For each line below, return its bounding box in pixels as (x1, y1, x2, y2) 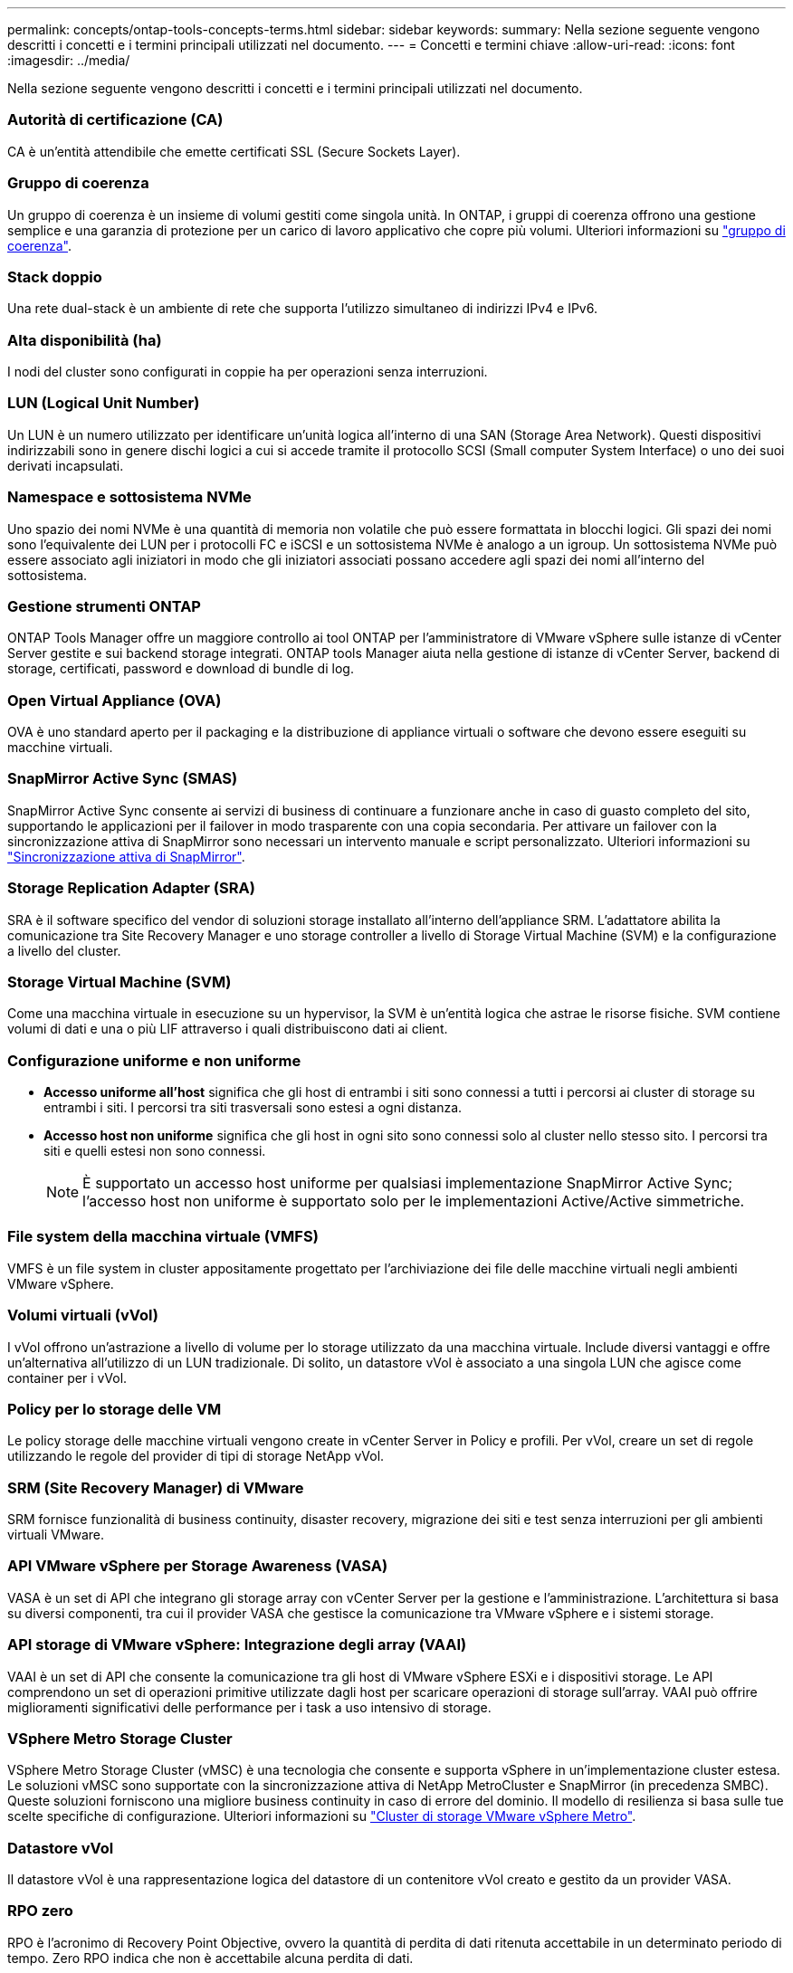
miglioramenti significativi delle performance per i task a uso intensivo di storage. (7, 1699, 492, 1715)
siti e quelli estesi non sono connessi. (43, 1143, 266, 1158)
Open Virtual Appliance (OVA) (7, 691, 222, 710)
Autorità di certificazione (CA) (7, 110, 224, 129)
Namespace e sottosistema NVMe (7, 488, 252, 507)
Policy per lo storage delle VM (7, 1399, 222, 1418)
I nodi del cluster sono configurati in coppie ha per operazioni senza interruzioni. (7, 364, 488, 379)
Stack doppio (7, 267, 102, 286)
